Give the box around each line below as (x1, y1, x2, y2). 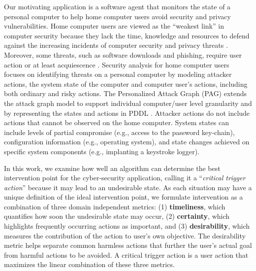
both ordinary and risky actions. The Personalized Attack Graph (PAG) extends (4, 88, 247, 99)
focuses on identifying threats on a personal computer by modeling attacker (4, 69, 232, 79)
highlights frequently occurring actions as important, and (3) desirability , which (4, 221, 250, 231)
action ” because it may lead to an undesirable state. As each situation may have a (4, 182, 252, 192)
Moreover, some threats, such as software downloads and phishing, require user (4, 49, 242, 60)
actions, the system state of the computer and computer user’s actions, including (4, 78, 248, 89)
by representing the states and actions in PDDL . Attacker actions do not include (4, 107, 250, 118)
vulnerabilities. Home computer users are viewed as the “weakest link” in (4, 21, 224, 31)
